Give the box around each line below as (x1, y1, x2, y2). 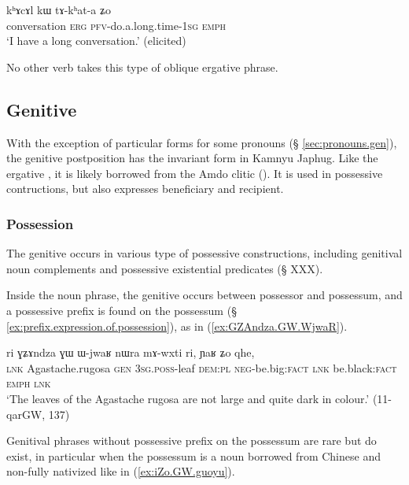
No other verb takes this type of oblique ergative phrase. (6, 58, 278, 75)
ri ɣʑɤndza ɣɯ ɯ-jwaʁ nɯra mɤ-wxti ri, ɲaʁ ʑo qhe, (6, 344, 255, 361)
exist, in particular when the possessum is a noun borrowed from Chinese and (6, 447, 381, 464)
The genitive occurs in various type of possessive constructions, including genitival (6, 245, 403, 261)
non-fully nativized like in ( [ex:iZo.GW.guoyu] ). (6, 463, 235, 479)
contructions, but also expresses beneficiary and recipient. (6, 180, 284, 197)
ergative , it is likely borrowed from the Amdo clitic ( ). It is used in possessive (6, 165, 383, 181)
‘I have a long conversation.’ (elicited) (6, 32, 186, 49)
